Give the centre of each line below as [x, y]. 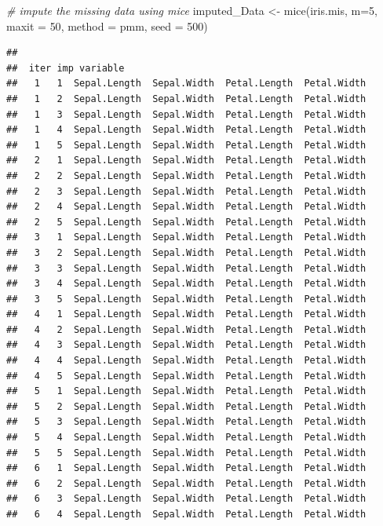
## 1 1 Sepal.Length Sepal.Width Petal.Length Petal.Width [186, 84]
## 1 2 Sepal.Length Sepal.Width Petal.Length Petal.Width [186, 99]
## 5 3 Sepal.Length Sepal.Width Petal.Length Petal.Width [186, 422]
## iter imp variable [66, 68]
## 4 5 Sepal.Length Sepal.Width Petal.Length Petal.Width [186, 376]
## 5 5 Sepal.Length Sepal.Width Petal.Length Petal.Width [186, 453]
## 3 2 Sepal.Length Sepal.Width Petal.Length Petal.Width [186, 252]
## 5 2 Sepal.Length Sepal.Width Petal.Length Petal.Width [186, 406]
